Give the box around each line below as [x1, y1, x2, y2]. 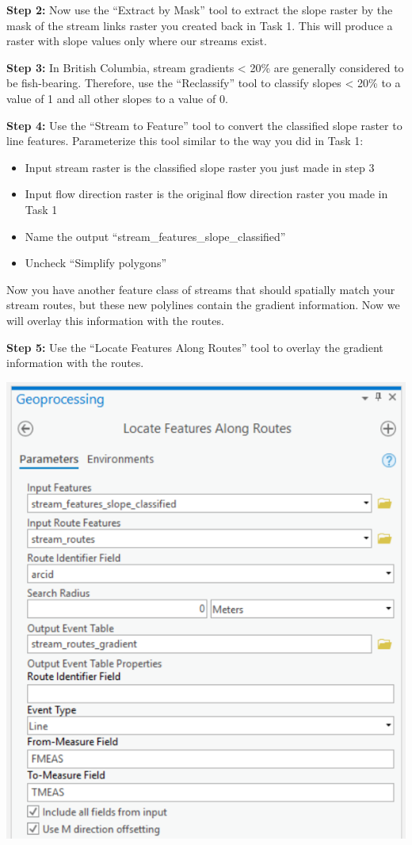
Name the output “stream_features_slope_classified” [25, 227, 286, 244]
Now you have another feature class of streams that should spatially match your [6, 281, 395, 297]
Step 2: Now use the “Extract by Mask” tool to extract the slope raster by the [6, 2, 393, 17]
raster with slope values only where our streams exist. [6, 32, 267, 49]
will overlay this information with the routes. [6, 312, 224, 328]
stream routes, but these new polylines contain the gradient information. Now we [6, 296, 400, 313]
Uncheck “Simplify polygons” [25, 254, 167, 271]
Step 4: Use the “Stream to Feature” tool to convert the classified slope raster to [6, 117, 402, 133]
